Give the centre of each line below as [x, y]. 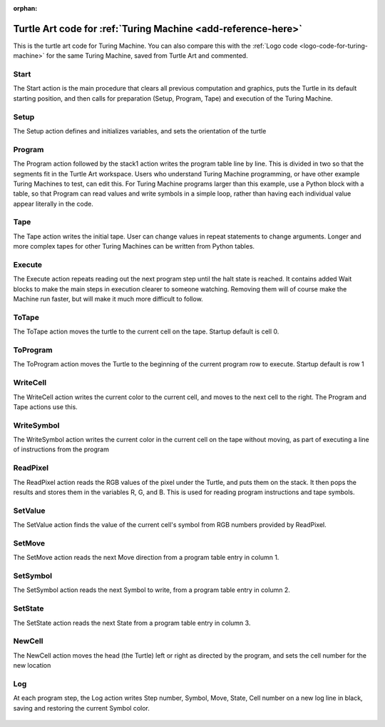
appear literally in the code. [53, 204]
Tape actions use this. [45, 406]
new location [32, 666]
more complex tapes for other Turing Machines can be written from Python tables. [134, 246]
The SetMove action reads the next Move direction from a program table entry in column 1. [146, 558]
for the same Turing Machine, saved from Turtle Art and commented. [147, 56]
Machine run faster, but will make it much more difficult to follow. [108, 299]
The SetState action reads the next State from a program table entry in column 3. [132, 623]
